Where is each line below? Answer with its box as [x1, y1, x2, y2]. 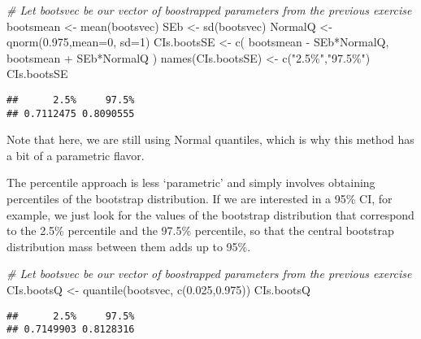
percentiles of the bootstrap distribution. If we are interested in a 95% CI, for [7, 190, 393, 207]
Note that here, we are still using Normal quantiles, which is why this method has [7, 131, 414, 148]
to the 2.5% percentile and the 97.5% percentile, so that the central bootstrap [7, 222, 394, 239]
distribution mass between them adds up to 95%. [7, 237, 251, 254]
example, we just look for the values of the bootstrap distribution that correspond [7, 206, 414, 223]
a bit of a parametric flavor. [7, 146, 145, 163]
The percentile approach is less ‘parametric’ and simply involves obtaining [7, 174, 375, 191]
